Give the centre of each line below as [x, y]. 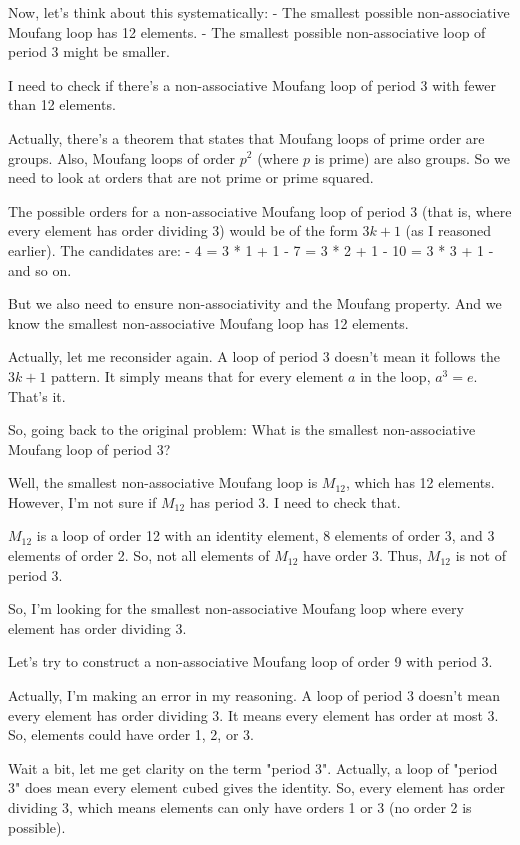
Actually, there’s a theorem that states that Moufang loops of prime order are [246, 137]
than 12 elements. [62, 104]
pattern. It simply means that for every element [197, 375]
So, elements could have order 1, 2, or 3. [131, 734]
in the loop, [395, 375]
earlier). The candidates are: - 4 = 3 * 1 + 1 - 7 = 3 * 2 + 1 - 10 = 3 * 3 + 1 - [251, 249]
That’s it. [37, 395]
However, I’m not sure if [82, 501]
